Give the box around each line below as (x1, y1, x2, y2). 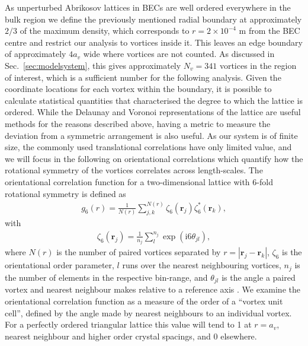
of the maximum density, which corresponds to (20, 24, 190, 37)
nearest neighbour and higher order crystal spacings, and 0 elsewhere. (5, 329, 257, 342)
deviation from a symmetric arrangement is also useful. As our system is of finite (5, 129, 298, 141)
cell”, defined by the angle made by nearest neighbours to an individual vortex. (5, 306, 292, 319)
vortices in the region (219, 59, 297, 71)
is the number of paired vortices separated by (56, 246, 221, 258)
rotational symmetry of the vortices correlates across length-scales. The (5, 164, 263, 176)
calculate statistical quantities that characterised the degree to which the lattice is (5, 94, 303, 106)
